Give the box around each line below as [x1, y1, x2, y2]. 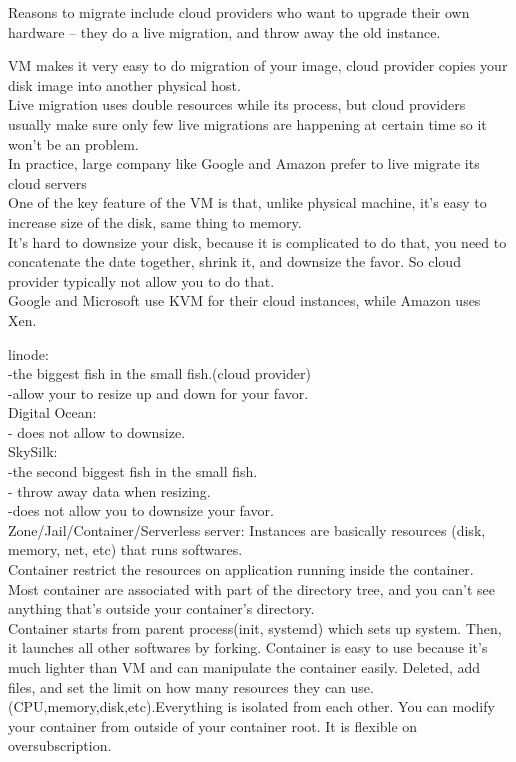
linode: [8, 343, 49, 364]
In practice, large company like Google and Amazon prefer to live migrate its [8, 153, 480, 174]
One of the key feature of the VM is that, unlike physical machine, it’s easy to [8, 192, 487, 213]
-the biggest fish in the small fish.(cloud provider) [8, 363, 311, 384]
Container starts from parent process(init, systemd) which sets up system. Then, [8, 617, 502, 638]
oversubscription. [8, 735, 112, 756]
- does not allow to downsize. [8, 421, 186, 442]
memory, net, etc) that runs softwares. [8, 539, 243, 560]
